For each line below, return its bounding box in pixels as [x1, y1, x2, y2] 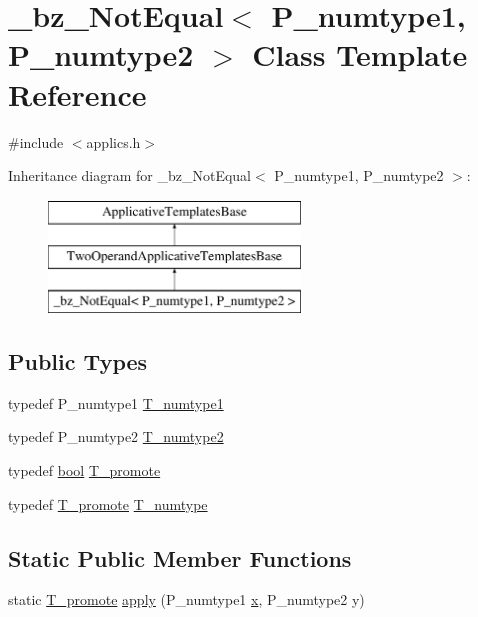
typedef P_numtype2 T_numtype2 [8, 426, 224, 447]
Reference [8, 73, 147, 114]
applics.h [86, 131, 141, 152]
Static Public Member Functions [8, 542, 352, 573]
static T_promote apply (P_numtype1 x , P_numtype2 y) [8, 589, 365, 610]
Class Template [252, 34, 468, 75]
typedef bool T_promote [8, 460, 161, 481]
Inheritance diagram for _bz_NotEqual [8, 165, 252, 186]
